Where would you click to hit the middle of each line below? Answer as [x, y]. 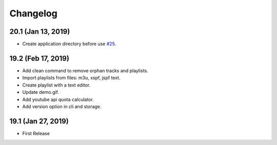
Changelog [33, 13]
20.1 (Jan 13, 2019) [40, 32]
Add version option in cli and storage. [62, 106]
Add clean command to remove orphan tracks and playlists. [85, 70]
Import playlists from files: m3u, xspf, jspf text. [71, 78]
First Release [36, 133]
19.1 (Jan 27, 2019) [39, 121]
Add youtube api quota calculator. [58, 99]
